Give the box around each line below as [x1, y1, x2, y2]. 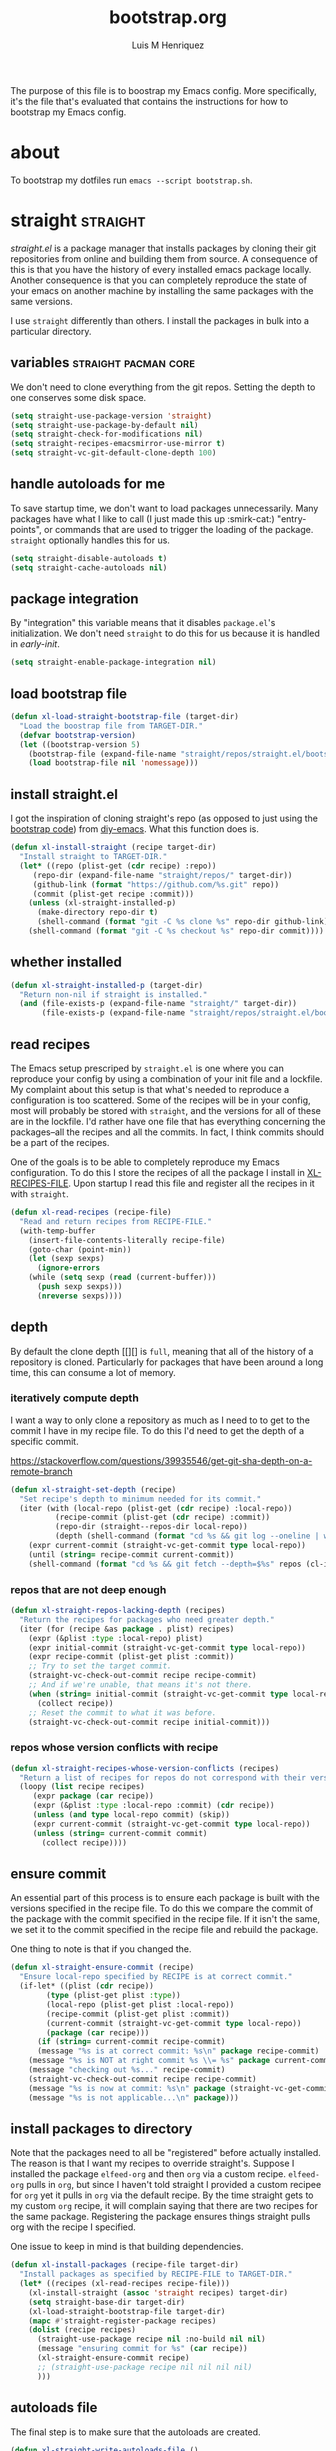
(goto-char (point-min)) [28, 1244, 132, 1255]
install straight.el [10, 786, 118, 803]
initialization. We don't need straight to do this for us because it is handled [10, 627, 320, 640]
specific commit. [10, 1435, 79, 1447]
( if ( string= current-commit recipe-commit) [36, 2037, 226, 2047]
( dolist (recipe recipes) [28, 2325, 137, 2335]
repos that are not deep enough [10, 1582, 167, 1596]
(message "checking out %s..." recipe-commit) [28, 2065, 226, 2075]
